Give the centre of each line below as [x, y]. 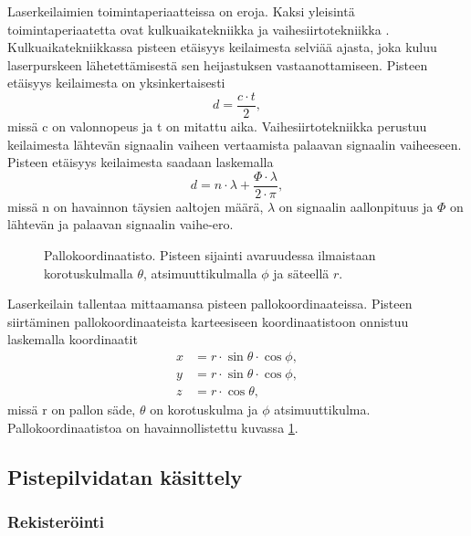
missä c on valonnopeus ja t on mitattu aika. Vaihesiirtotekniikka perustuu [217, 126]
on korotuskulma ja [204, 410]
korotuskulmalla [89, 273]
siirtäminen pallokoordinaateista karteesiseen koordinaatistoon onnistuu [208, 321]
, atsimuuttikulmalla [200, 273]
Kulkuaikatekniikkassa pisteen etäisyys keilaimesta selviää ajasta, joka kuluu [222, 47]
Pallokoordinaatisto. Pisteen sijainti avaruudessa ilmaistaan [210, 255]
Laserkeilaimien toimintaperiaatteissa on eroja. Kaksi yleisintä [181, 11]
